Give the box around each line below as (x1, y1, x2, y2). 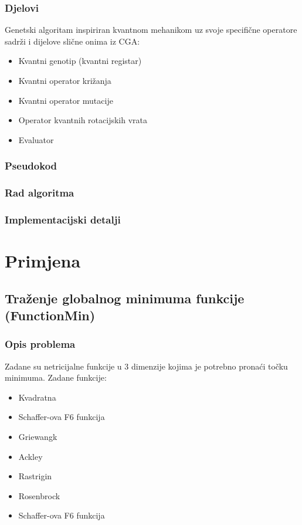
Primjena (5, 249, 81, 273)
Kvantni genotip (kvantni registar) (18, 55, 142, 67)
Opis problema (5, 337, 76, 351)
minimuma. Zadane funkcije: (5, 371, 107, 384)
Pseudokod (5, 158, 57, 173)
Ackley (18, 450, 43, 462)
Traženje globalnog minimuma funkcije (5, 289, 245, 307)
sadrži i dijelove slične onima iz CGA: (5, 35, 140, 47)
